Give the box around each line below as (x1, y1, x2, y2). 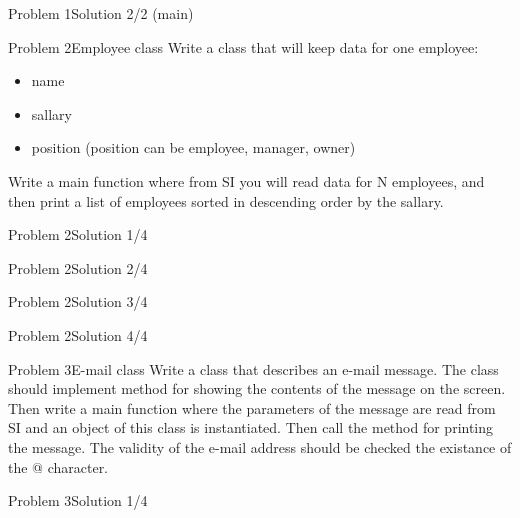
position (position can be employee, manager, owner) (31, 137, 356, 158)
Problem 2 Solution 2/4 (8, 257, 148, 278)
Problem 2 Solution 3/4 (8, 291, 148, 312)
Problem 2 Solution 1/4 (8, 224, 148, 245)
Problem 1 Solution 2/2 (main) (8, 3, 194, 23)
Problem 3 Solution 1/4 (8, 490, 148, 511)
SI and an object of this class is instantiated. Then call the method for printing (8, 417, 494, 438)
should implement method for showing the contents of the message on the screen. (8, 378, 506, 399)
